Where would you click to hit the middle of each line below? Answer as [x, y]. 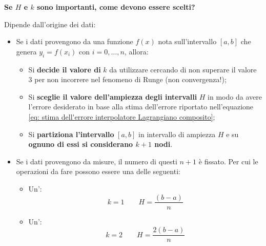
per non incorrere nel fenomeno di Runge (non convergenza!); [130, 79]
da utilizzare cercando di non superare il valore [183, 69]
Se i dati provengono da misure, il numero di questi [97, 161]
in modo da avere [235, 96]
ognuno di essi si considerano [81, 144]
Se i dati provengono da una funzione [75, 41]
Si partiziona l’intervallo [71, 134]
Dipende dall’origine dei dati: [50, 24]
